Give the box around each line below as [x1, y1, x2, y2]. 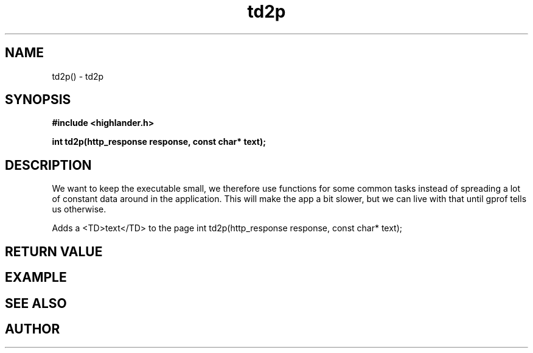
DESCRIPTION [5, 157, 92, 173]
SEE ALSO [5, 295, 67, 311]
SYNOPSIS [5, 92, 71, 108]
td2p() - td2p [52, 71, 104, 82]
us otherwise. [52, 204, 106, 215]
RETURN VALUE [5, 243, 103, 259]
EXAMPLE [5, 270, 67, 285]
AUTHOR [5, 321, 60, 337]
